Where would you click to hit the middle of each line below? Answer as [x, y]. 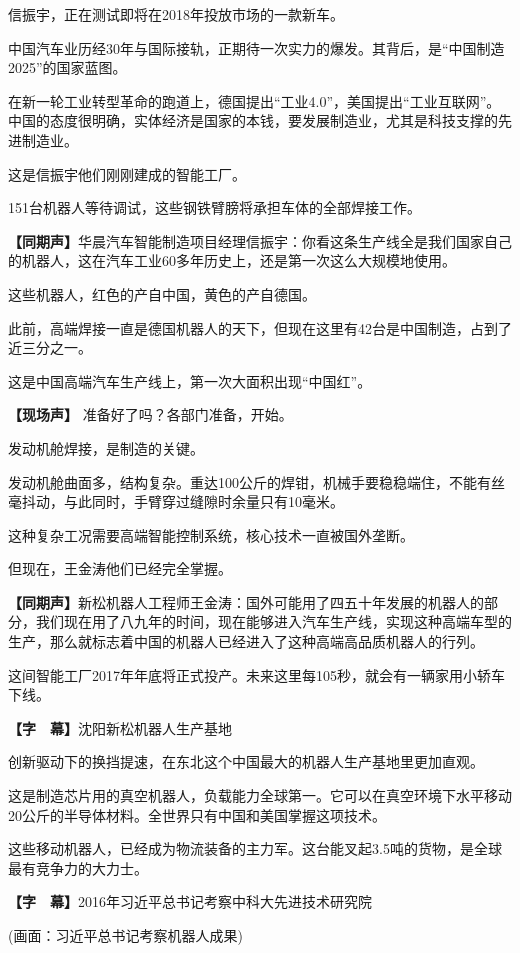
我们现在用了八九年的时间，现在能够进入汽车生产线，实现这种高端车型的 [273, 621]
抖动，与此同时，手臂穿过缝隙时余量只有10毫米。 [182, 501]
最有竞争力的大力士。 [78, 867]
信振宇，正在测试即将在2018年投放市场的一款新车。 [176, 14]
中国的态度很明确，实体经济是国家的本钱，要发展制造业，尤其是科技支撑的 [253, 120]
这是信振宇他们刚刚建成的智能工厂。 [127, 173]
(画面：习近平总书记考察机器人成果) [125, 935]
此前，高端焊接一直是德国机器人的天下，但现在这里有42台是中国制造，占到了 [260, 327]
